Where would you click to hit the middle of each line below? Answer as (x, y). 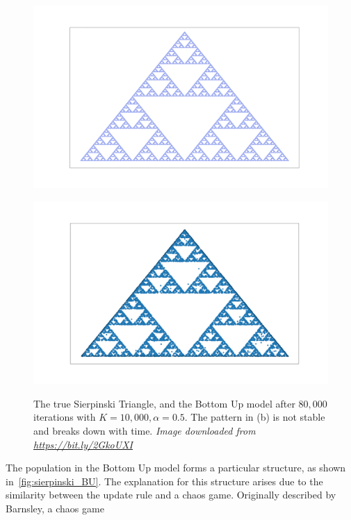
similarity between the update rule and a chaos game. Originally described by (171, 495)
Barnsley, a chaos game (55, 509)
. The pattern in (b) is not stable (255, 417)
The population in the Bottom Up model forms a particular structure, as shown (176, 468)
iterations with (65, 417)
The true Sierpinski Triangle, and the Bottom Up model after (164, 403)
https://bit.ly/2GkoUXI (83, 444)
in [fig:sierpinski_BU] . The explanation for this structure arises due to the (164, 481)
